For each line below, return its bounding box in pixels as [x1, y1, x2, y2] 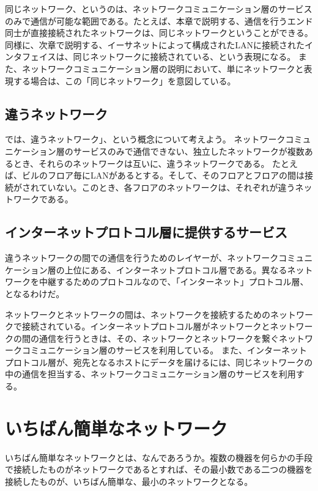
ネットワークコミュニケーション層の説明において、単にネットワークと [21, 62, 304, 75]
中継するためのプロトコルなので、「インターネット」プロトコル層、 [39, 275, 309, 288]
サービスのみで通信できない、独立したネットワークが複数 [73, 144, 305, 157]
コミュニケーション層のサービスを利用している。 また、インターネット [21, 344, 307, 356]
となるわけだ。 [5, 287, 65, 300]
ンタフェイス [5, 50, 56, 63]
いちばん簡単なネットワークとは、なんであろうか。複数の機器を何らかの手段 [5, 451, 312, 463]
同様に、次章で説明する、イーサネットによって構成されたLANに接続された [5, 38, 305, 51]
